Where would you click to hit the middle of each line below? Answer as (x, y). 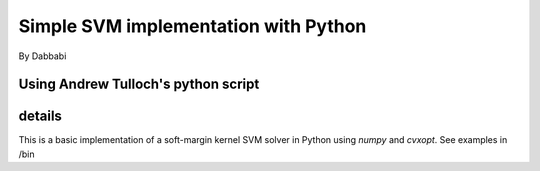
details (40, 116)
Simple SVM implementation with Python (192, 26)
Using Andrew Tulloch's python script (139, 84)
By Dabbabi (42, 56)
